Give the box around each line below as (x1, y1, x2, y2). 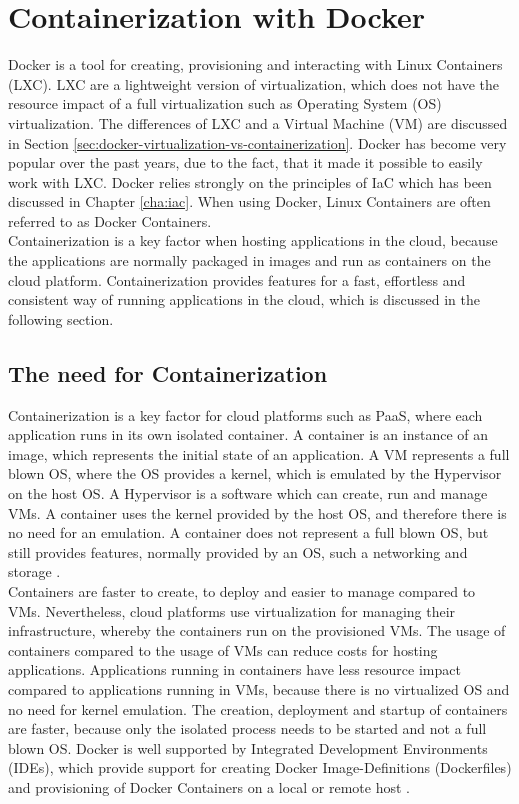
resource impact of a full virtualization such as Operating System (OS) (8, 93, 442, 114)
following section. (8, 308, 114, 329)
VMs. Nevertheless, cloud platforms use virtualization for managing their (8, 600, 456, 621)
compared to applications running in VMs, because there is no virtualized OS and (8, 678, 510, 699)
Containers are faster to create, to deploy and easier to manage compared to (8, 580, 476, 601)
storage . (8, 561, 61, 582)
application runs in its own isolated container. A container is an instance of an (8, 424, 489, 445)
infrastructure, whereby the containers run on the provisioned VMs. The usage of (8, 620, 506, 641)
